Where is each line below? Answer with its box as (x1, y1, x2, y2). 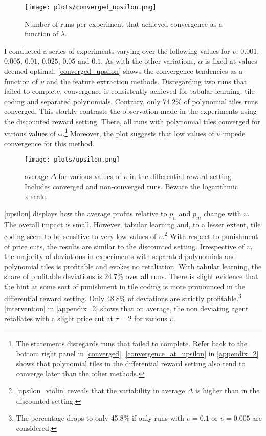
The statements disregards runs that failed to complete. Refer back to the (16, 338, 248, 348)
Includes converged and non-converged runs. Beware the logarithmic (25, 181, 238, 191)
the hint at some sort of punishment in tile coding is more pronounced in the (4, 281, 245, 291)
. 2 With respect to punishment (162, 229, 258, 241)
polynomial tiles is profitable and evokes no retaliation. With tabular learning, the (4, 261, 262, 271)
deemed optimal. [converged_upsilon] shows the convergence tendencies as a (4, 66, 243, 76)
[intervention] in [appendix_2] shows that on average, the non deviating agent (4, 303, 249, 313)
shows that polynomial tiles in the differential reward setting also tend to (16, 358, 246, 369)
